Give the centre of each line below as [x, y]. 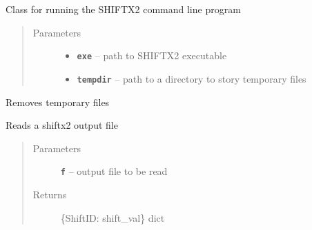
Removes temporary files [58, 102]
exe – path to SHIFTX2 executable [152, 55]
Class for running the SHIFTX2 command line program [123, 9]
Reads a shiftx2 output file [62, 125]
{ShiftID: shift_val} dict [113, 217]
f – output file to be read [114, 171]
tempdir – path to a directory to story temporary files [192, 78]
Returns [50, 194]
